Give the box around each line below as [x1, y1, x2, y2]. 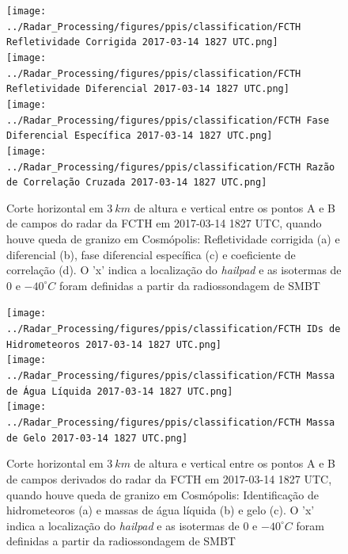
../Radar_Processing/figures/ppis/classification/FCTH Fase [6, 114, 330, 126]
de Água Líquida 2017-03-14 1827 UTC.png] [6, 385, 233, 397]
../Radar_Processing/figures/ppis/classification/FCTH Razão [6, 161, 335, 173]
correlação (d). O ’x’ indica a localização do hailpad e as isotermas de [6, 262, 342, 278]
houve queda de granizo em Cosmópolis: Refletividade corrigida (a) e [6, 231, 340, 247]
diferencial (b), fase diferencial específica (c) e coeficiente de [6, 246, 296, 262]
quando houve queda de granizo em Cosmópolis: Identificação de [6, 486, 319, 502]
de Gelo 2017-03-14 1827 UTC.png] [6, 432, 188, 444]
